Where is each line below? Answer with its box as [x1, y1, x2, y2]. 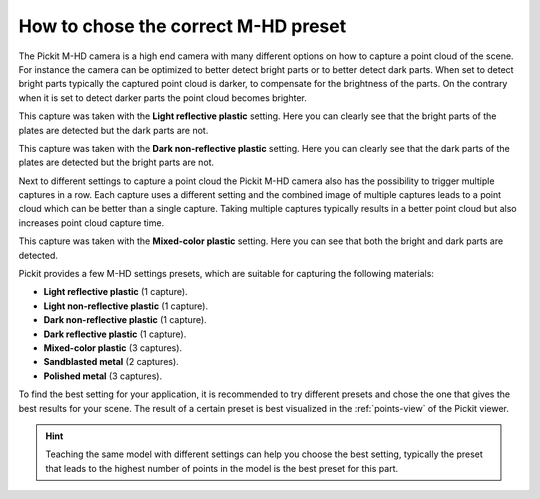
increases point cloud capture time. [18, 216, 165, 229]
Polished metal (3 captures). [43, 370, 163, 382]
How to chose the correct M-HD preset [18, 15, 347, 37]
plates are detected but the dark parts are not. [18, 124, 209, 136]
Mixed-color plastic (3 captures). [43, 341, 183, 354]
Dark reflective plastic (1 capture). [43, 328, 187, 340]
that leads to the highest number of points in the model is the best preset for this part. [45, 462, 399, 474]
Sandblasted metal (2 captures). [43, 356, 179, 368]
